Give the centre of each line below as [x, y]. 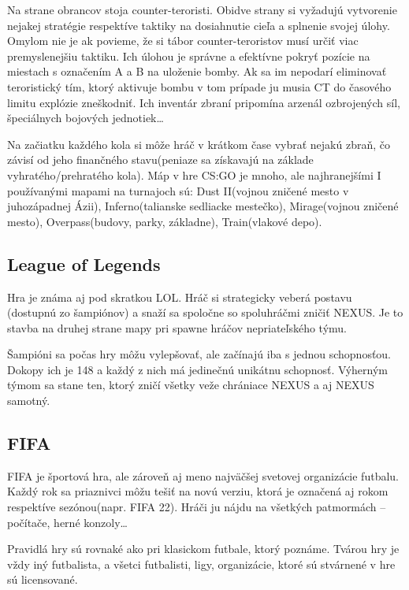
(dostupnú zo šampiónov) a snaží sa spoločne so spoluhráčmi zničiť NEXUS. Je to [205, 312]
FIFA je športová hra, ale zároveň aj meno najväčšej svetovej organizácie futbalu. [203, 475]
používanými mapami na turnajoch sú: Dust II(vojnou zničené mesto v [178, 190]
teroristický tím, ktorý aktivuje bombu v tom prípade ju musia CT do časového [199, 86]
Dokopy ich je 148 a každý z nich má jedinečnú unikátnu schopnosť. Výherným [197, 369]
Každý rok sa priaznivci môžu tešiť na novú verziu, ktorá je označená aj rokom [198, 491]
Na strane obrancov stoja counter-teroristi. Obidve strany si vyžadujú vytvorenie [202, 9]
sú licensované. [43, 579]
